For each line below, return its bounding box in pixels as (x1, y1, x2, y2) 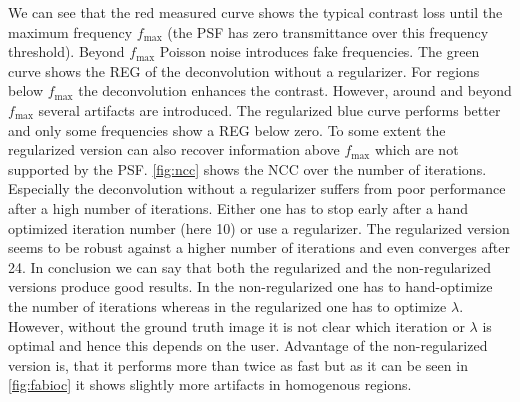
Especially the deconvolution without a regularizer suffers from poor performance (8, 178, 506, 199)
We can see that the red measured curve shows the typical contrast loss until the (8, 2, 503, 22)
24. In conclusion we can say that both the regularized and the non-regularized (8, 256, 491, 277)
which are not (374, 139, 459, 160)
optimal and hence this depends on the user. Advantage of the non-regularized (8, 335, 488, 356)
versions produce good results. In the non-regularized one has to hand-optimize (8, 276, 493, 297)
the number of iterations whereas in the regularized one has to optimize (8, 295, 447, 316)
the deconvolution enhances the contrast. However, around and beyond (78, 80, 512, 101)
